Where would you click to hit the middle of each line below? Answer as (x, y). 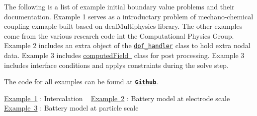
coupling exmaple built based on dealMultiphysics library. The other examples (123, 26)
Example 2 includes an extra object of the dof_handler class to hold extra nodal (127, 45)
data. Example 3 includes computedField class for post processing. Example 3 (124, 55)
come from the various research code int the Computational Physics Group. (119, 35)
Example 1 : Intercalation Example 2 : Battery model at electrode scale (117, 98)
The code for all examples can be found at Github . (81, 82)
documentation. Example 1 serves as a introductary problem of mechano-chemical (129, 16)
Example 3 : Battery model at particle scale (71, 108)
